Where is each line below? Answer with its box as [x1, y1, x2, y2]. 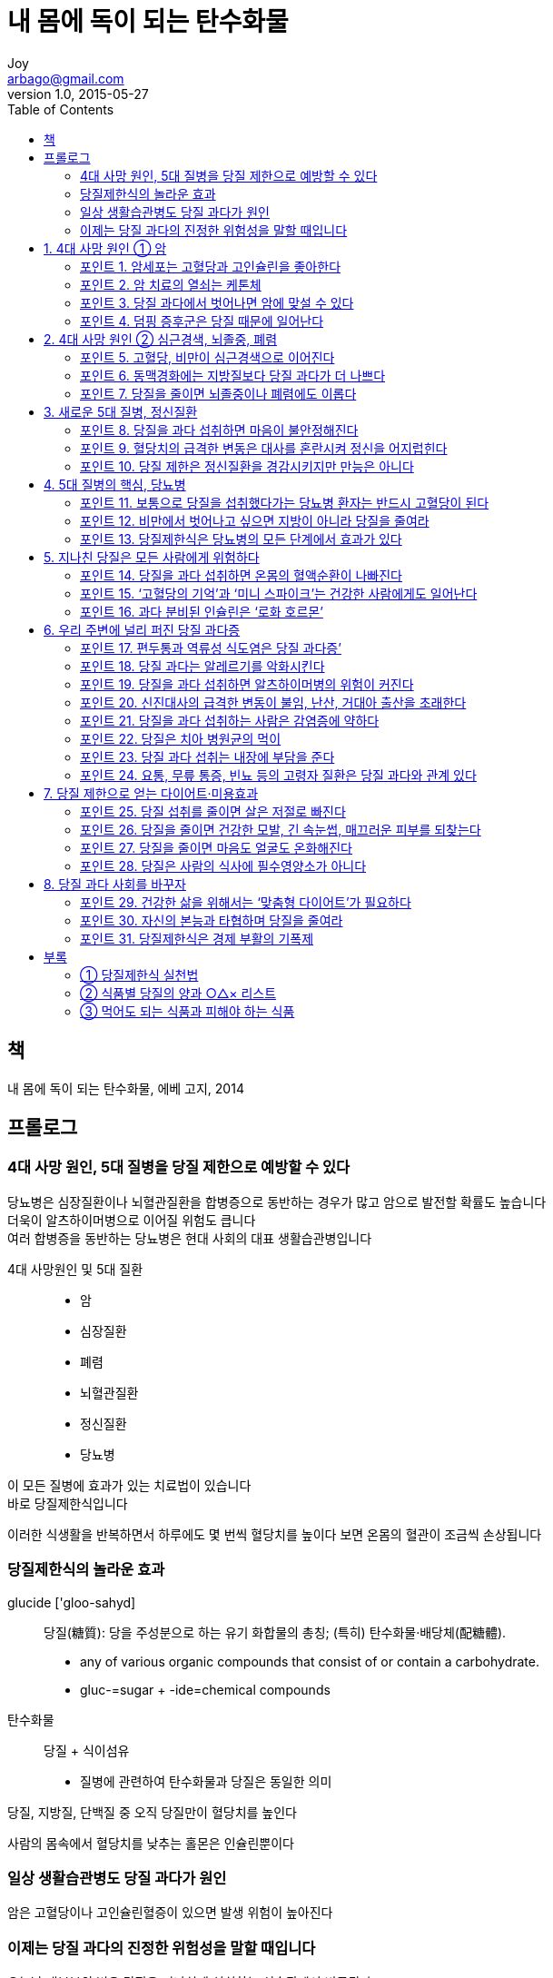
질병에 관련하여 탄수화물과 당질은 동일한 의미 [80, 1773, 332, 1789]
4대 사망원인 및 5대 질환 [7, 1261, 143, 1277]
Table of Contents [7, 101, 114, 117]
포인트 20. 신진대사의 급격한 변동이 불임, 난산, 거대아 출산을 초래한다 [80, 694, 467, 710]
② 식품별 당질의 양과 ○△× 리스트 [80, 984, 277, 1001]
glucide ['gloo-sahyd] [7, 1594, 136, 1610]
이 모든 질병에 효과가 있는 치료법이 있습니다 [7, 1477, 252, 1493]
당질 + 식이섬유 [44, 1742, 130, 1758]
